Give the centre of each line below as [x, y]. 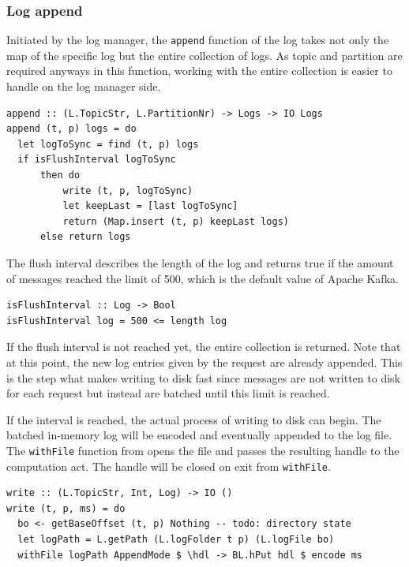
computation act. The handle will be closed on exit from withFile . [169, 466]
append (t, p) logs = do [71, 129]
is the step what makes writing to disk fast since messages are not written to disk [203, 377]
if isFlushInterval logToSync [97, 160]
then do [60, 175]
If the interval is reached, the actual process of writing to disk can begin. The [194, 419]
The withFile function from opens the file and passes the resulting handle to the [203, 450]
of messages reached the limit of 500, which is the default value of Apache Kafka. [203, 278]
